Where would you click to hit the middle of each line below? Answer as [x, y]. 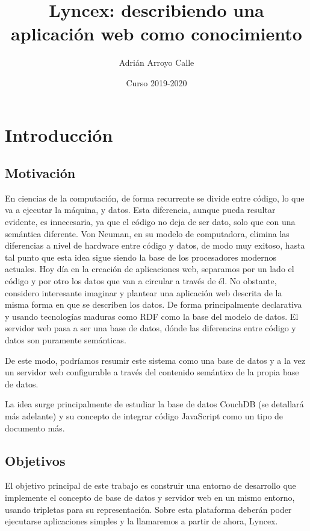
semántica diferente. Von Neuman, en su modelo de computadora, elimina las [147, 233]
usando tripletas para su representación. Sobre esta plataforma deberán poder [148, 509]
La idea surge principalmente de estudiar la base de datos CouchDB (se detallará [154, 404]
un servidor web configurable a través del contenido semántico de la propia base [152, 372]
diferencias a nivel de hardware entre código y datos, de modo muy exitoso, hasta [155, 245]
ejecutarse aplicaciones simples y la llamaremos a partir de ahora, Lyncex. [141, 521]
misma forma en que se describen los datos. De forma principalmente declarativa [153, 304]
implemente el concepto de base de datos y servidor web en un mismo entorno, [150, 497]
